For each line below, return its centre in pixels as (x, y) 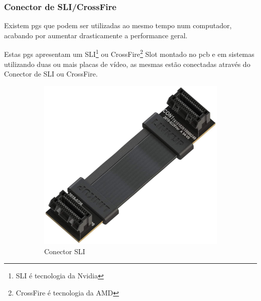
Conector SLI (65, 251)
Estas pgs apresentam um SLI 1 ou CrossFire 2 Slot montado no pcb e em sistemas (129, 53)
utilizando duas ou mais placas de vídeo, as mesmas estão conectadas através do (127, 64)
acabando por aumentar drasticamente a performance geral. (96, 35)
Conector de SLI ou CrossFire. (51, 74)
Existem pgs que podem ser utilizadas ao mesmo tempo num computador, (118, 25)
